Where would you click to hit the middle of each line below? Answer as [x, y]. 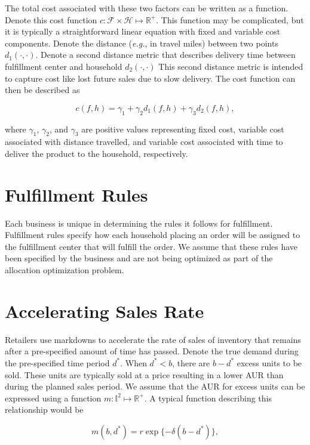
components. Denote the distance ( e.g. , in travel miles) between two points [142, 43]
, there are [191, 362]
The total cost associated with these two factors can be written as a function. [147, 8]
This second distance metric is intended [231, 66]
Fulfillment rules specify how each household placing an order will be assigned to [153, 235]
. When [133, 362]
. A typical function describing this [208, 398]
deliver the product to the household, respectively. [96, 153]
